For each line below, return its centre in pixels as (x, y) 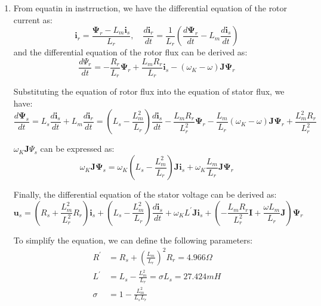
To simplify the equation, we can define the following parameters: (133, 240)
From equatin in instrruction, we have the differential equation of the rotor (150, 8)
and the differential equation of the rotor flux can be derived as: (130, 52)
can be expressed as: (77, 149)
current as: (33, 19)
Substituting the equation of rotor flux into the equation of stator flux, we (149, 91)
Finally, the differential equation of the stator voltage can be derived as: (145, 194)
